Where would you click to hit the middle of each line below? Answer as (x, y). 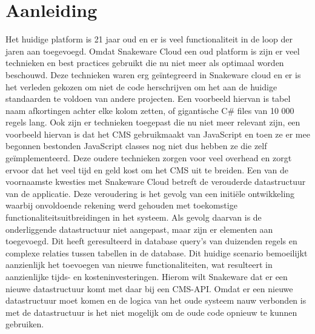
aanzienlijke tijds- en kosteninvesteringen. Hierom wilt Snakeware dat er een (147, 276)
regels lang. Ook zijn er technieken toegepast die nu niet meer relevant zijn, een (153, 122)
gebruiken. (25, 324)
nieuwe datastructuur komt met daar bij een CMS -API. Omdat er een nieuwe (149, 288)
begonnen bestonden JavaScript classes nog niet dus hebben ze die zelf (136, 146)
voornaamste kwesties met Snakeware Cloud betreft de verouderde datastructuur (156, 182)
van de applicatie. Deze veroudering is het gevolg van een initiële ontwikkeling (150, 193)
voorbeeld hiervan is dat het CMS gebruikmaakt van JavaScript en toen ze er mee (158, 134)
